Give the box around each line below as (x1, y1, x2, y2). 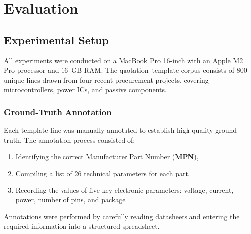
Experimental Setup (4, 32, 109, 47)
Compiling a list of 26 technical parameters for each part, (15, 168, 190, 178)
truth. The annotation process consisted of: (4, 134, 135, 145)
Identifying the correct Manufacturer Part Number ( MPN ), (15, 151, 199, 162)
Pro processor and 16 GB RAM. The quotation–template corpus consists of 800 (4, 65, 247, 75)
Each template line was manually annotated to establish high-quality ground (4, 125, 237, 135)
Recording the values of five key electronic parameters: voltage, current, (15, 184, 234, 195)
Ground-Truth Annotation (4, 105, 112, 117)
